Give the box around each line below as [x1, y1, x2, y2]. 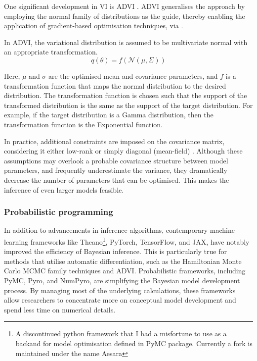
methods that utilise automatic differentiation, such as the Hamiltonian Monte [4, 256, 242, 266]
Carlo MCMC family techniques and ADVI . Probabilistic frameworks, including [4, 265, 246, 276]
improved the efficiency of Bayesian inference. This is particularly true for [4, 246, 227, 257]
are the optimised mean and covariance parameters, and [48, 70, 218, 81]
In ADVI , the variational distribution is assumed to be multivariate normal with [4, 37, 248, 47]
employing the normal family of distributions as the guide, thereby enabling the [4, 10, 245, 21]
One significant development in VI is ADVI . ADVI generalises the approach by [4, 1, 245, 11]
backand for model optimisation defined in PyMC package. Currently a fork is [15, 338, 253, 348]
